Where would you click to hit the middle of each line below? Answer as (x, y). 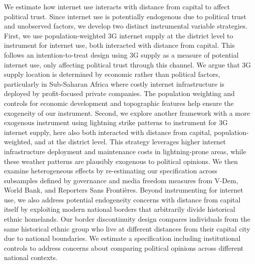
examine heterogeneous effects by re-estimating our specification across (111, 171)
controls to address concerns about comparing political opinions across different (124, 247)
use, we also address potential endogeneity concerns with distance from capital (122, 199)
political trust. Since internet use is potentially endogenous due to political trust (125, 16)
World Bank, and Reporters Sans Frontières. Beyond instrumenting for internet (124, 190)
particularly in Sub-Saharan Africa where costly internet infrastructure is (114, 83)
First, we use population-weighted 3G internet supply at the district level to (119, 35)
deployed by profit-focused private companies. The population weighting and (119, 93)
